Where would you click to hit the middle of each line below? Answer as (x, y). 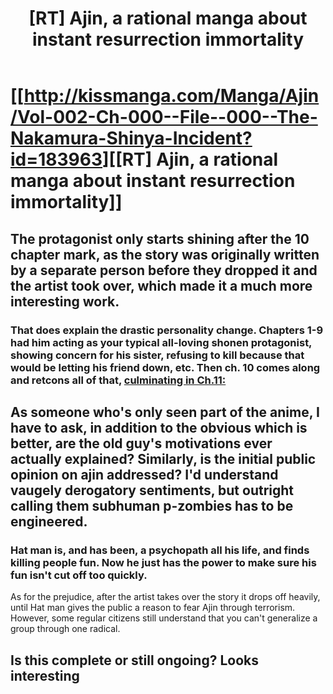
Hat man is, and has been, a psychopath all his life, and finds (160, 550)
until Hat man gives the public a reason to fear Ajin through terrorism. (153, 608)
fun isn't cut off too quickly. (79, 575)
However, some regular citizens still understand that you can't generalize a (164, 618)
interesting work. (65, 301)
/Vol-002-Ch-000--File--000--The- (164, 117)
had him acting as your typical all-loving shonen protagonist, (161, 342)
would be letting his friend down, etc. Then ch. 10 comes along (165, 367)
